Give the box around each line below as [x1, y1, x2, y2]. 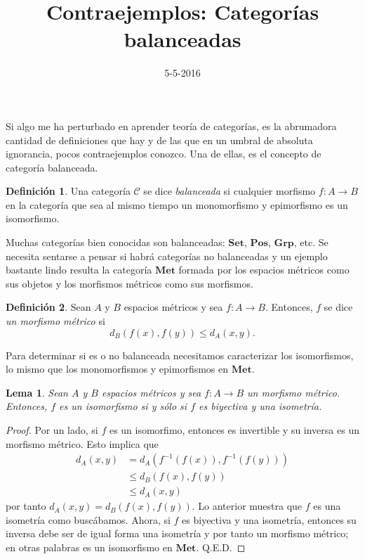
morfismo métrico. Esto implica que [6, 436, 159, 451]
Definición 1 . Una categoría [6, 184, 131, 198]
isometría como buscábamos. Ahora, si [6, 512, 171, 527]
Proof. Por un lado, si [6, 423, 98, 437]
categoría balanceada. [6, 160, 98, 174]
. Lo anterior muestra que [192, 499, 303, 513]
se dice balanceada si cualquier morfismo [143, 184, 316, 198]
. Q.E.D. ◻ [196, 540, 246, 555]
